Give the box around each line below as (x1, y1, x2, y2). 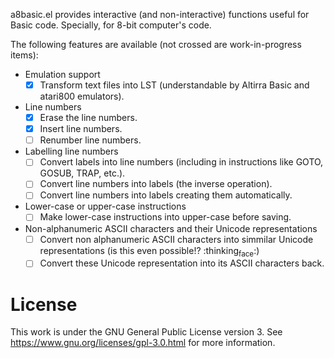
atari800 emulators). (39, 90, 125, 103)
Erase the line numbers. (39, 112, 138, 124)
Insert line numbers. (39, 123, 123, 135)
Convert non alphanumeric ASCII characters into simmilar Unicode (39, 233, 314, 245)
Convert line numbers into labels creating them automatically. (39, 189, 293, 201)
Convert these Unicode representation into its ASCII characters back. (39, 257, 325, 269)
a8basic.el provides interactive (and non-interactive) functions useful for (10, 9, 310, 20)
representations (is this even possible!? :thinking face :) (39, 244, 260, 259)
